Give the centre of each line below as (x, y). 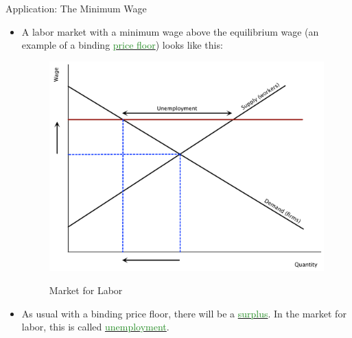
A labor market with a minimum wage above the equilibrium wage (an (170, 31)
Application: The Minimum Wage (76, 8)
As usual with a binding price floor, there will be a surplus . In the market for (184, 313)
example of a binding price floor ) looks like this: (122, 45)
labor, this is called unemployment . (95, 327)
